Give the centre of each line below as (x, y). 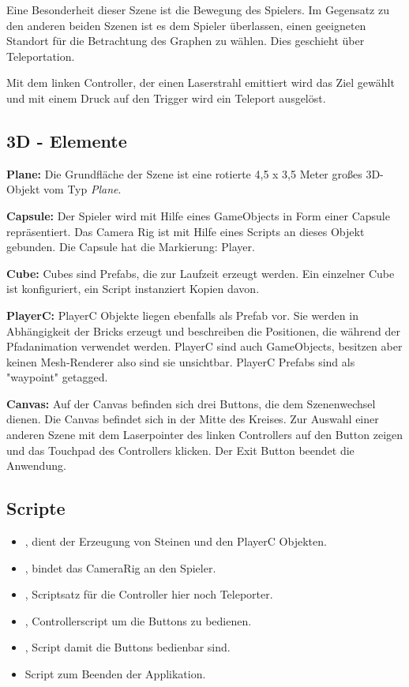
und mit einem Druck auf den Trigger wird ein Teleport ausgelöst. (166, 98)
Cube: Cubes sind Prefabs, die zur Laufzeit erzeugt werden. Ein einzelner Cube (201, 273)
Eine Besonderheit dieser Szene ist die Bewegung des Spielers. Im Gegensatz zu (198, 9)
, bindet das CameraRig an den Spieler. (120, 567)
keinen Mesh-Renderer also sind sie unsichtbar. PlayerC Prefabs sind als (181, 361)
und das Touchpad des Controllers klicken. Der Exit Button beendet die (180, 450)
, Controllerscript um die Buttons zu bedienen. (138, 620)
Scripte (36, 508)
